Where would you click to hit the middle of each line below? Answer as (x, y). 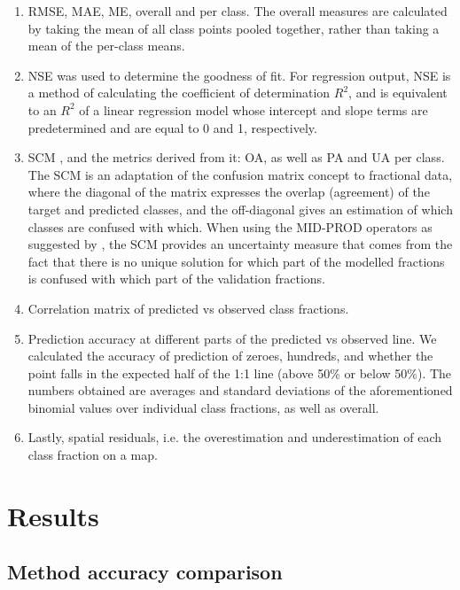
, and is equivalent (398, 93)
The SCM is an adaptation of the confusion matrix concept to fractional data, (240, 174)
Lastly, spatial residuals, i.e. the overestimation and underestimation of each (235, 437)
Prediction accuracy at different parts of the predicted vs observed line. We (232, 338)
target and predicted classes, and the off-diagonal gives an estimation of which (240, 209)
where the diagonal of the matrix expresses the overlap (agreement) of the (229, 192)
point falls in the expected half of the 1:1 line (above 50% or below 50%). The (240, 373)
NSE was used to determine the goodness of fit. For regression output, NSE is (239, 75)
